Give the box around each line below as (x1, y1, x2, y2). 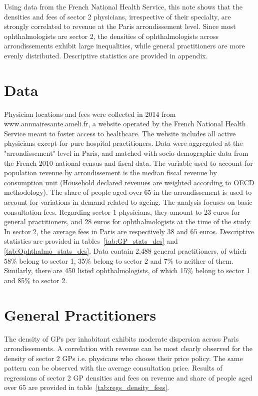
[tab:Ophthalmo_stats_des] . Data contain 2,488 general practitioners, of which (4, 246, 246, 256)
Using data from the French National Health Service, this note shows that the (4, 1, 243, 11)
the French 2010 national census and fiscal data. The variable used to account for (4, 157, 253, 168)
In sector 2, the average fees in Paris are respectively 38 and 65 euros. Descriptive (4, 226, 254, 236)
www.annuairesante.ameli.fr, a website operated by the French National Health (4, 118, 246, 129)
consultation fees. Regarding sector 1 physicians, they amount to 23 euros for (4, 206, 240, 217)
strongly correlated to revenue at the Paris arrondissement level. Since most (4, 21, 236, 31)
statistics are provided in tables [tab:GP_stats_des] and (4, 236, 178, 246)
